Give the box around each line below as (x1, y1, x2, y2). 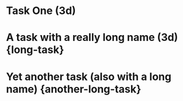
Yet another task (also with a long (6, 70, 171, 83)
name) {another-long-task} (6, 82, 141, 96)
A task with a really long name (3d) (6, 31, 178, 44)
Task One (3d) (6, 4, 76, 18)
